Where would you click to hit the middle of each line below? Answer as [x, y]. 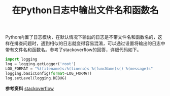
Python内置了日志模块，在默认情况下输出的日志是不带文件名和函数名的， [82, 37]
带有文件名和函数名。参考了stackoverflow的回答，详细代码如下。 [73, 50]
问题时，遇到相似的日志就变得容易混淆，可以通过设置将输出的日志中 [94, 43]
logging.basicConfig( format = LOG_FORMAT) [49, 73]
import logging [21, 59]
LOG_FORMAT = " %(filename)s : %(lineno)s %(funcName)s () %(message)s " [79, 69]
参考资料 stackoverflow [30, 88]
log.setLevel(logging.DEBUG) [36, 78]
